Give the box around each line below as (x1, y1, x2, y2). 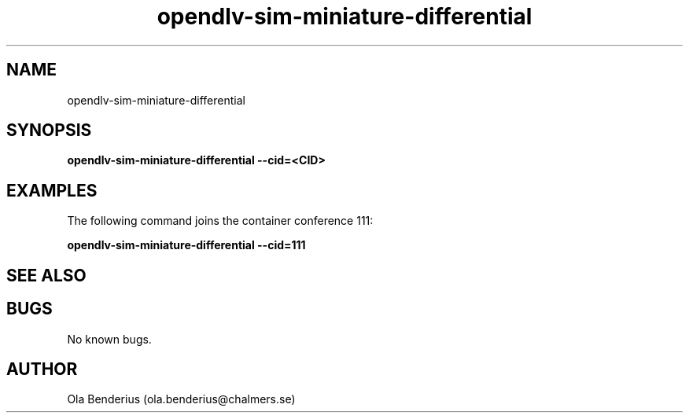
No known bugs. (67, 332, 152, 346)
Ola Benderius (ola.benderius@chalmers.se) (67, 392, 296, 406)
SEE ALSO (6, 265, 87, 285)
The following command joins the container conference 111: (67, 214, 374, 228)
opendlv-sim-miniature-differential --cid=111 (67, 238, 306, 252)
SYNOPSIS (6, 120, 92, 141)
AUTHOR (6, 358, 78, 379)
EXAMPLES (6, 180, 98, 200)
